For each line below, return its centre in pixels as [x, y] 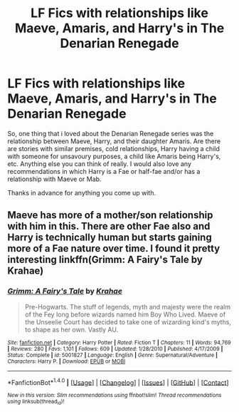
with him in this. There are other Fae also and [109, 226]
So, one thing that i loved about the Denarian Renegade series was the [111, 133]
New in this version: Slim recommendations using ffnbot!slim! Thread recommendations [115, 396]
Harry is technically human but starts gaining [110, 238]
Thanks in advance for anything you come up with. [82, 192]
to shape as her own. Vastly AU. [71, 329]
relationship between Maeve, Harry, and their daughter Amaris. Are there [114, 141]
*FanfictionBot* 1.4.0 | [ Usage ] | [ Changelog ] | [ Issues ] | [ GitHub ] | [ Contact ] [118, 381]
